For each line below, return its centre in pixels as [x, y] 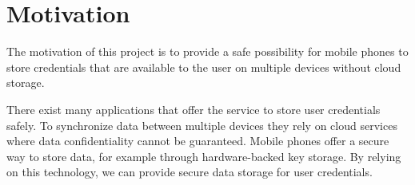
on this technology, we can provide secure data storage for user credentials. [190, 172]
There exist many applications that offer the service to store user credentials [194, 109]
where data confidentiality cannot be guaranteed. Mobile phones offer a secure [198, 141]
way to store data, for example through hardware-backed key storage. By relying [204, 156]
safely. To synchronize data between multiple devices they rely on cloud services [202, 125]
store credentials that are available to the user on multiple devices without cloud [204, 67]
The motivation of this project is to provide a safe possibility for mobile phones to [207, 51]
